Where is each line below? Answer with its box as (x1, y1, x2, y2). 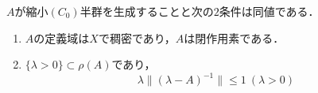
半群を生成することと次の (79, 3, 214, 19)
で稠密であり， (98, 29, 176, 46)
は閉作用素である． (184, 29, 285, 46)
